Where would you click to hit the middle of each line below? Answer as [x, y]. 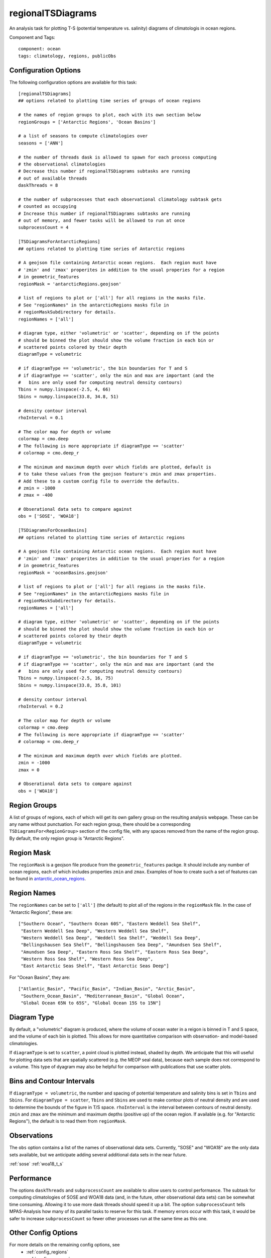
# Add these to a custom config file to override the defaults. [99, 481]
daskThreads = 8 [38, 185]
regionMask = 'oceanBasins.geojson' [63, 573]
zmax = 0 [29, 770]
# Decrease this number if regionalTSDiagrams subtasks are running [104, 171]
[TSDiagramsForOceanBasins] [53, 530]
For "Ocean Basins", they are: [40, 977]
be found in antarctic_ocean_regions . [48, 879]
